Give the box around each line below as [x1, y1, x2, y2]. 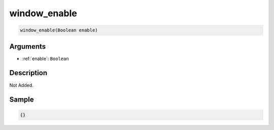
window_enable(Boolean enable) [20, 27, 98, 33]
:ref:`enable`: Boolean [22, 55, 69, 61]
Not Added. [9, 82, 34, 88]
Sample [9, 95, 34, 104]
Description [9, 69, 48, 77]
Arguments [9, 42, 46, 51]
